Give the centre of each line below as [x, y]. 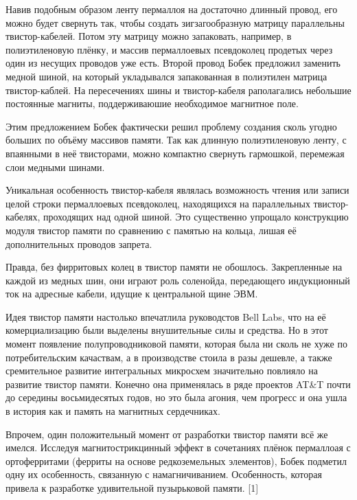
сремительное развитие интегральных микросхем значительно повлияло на [162, 371]
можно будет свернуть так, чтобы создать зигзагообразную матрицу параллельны [175, 22]
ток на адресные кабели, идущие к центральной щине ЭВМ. [132, 294]
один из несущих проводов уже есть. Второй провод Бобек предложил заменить [173, 63]
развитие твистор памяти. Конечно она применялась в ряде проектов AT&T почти [178, 384]
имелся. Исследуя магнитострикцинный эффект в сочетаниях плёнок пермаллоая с [178, 447]
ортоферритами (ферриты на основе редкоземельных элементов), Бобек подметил [176, 461]
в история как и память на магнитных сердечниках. [113, 411]
